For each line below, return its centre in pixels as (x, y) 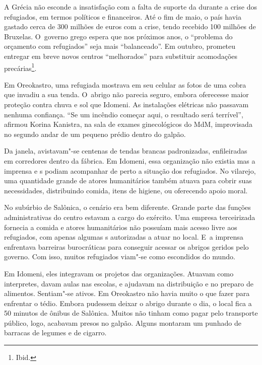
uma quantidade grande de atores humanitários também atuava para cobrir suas (128, 180)
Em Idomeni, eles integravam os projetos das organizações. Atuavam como (119, 273)
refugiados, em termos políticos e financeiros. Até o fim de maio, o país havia (123, 16)
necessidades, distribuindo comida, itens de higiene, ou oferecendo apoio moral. (126, 190)
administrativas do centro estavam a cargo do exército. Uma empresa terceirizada (130, 217)
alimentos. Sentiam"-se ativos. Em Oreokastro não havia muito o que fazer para (127, 293)
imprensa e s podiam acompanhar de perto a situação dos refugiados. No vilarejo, (130, 170)
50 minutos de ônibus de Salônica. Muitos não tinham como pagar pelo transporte (131, 313)
